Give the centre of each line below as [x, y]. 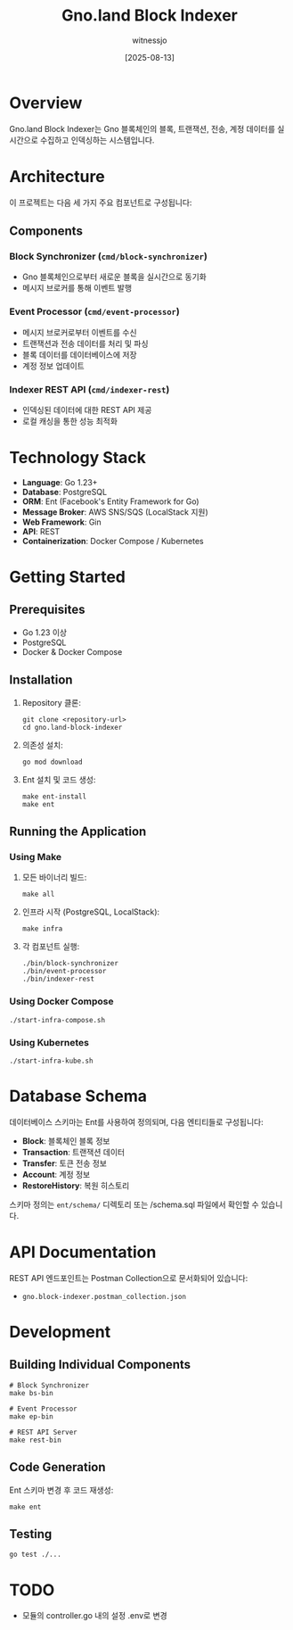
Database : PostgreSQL [65, 492]
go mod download [52, 762]
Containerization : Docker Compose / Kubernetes [113, 541]
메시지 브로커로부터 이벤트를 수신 [79, 332]
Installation [41, 680]
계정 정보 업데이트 [53, 366]
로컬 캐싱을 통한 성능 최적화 [70, 421]
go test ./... [36, 1555]
